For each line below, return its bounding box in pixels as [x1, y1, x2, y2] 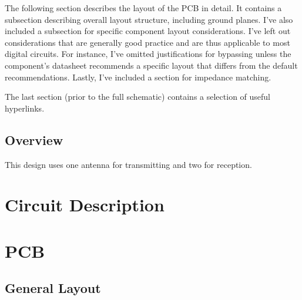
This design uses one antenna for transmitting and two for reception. [5, 158, 252, 170]
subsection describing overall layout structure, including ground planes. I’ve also [5, 13, 293, 25]
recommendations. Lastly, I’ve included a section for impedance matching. [5, 70, 271, 83]
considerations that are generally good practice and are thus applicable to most [5, 36, 290, 48]
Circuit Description [5, 193, 165, 217]
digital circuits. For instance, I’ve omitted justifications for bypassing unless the [5, 48, 291, 60]
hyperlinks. [5, 102, 45, 114]
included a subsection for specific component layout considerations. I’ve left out [5, 25, 291, 37]
